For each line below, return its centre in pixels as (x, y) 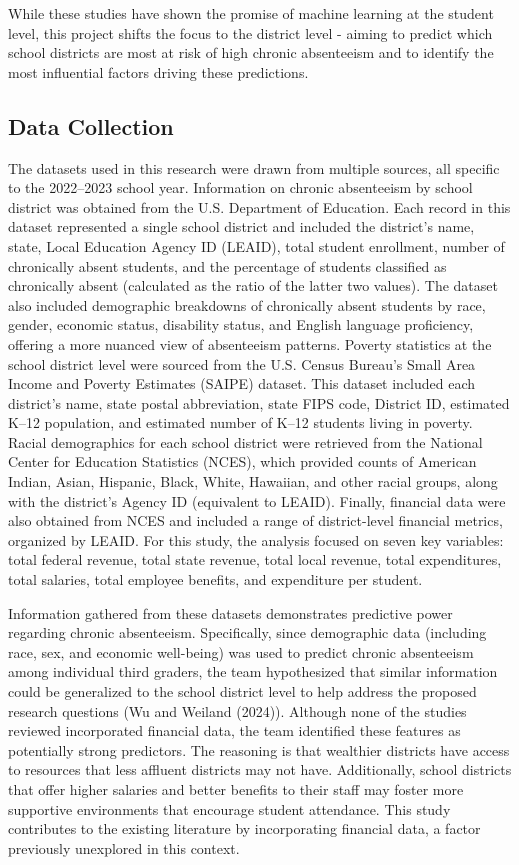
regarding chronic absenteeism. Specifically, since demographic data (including (247, 632)
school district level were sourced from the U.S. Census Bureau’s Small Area (242, 363)
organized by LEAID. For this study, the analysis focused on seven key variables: (256, 539)
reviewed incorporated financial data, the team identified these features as (234, 730)
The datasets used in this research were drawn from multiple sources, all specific (254, 167)
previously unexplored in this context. (124, 847)
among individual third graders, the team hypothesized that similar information (253, 671)
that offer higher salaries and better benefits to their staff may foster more (236, 788)
